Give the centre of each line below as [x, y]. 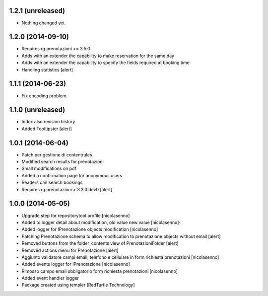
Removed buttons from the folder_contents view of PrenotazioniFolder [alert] [100, 243]
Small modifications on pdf [49, 168]
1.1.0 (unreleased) [37, 110]
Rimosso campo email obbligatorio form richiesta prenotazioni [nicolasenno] [100, 271]
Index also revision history [48, 122]
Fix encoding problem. [45, 96]
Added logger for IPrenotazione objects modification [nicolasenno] [90, 229]
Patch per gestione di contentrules [57, 154]
